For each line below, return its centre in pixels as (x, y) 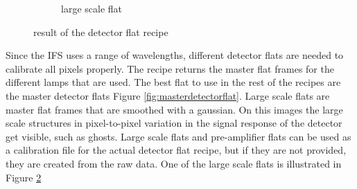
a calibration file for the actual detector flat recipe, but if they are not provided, (176, 150)
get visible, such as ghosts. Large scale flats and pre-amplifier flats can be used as (178, 136)
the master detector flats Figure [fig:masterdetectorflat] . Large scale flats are (168, 95)
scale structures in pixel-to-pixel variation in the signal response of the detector (174, 123)
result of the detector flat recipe (101, 31)
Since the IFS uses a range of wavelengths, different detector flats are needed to (175, 55)
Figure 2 (24, 177)
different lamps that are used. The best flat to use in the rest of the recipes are (173, 82)
